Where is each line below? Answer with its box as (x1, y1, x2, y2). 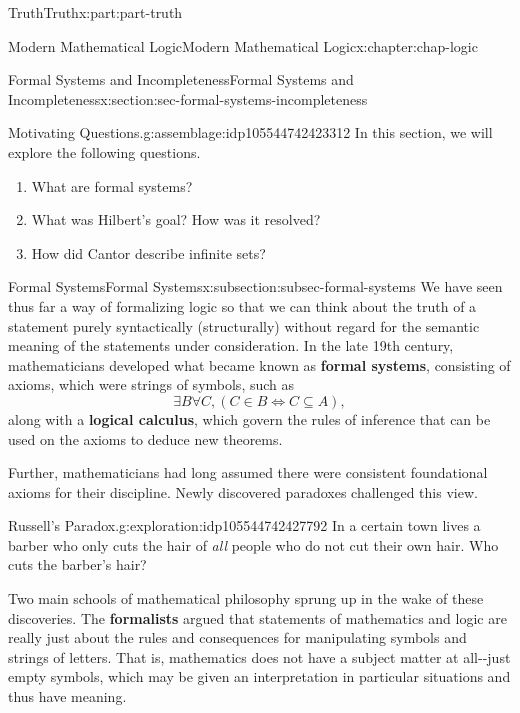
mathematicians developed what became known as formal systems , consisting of (8, 354, 511, 375)
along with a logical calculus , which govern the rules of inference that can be (8, 408, 491, 429)
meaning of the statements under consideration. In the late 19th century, (8, 335, 454, 356)
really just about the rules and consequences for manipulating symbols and (8, 627, 467, 648)
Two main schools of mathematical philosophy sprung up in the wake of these (8, 588, 484, 609)
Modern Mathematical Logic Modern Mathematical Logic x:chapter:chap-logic (8, 35, 478, 56)
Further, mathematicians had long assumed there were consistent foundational (8, 462, 488, 483)
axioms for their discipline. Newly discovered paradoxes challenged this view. (8, 481, 478, 502)
